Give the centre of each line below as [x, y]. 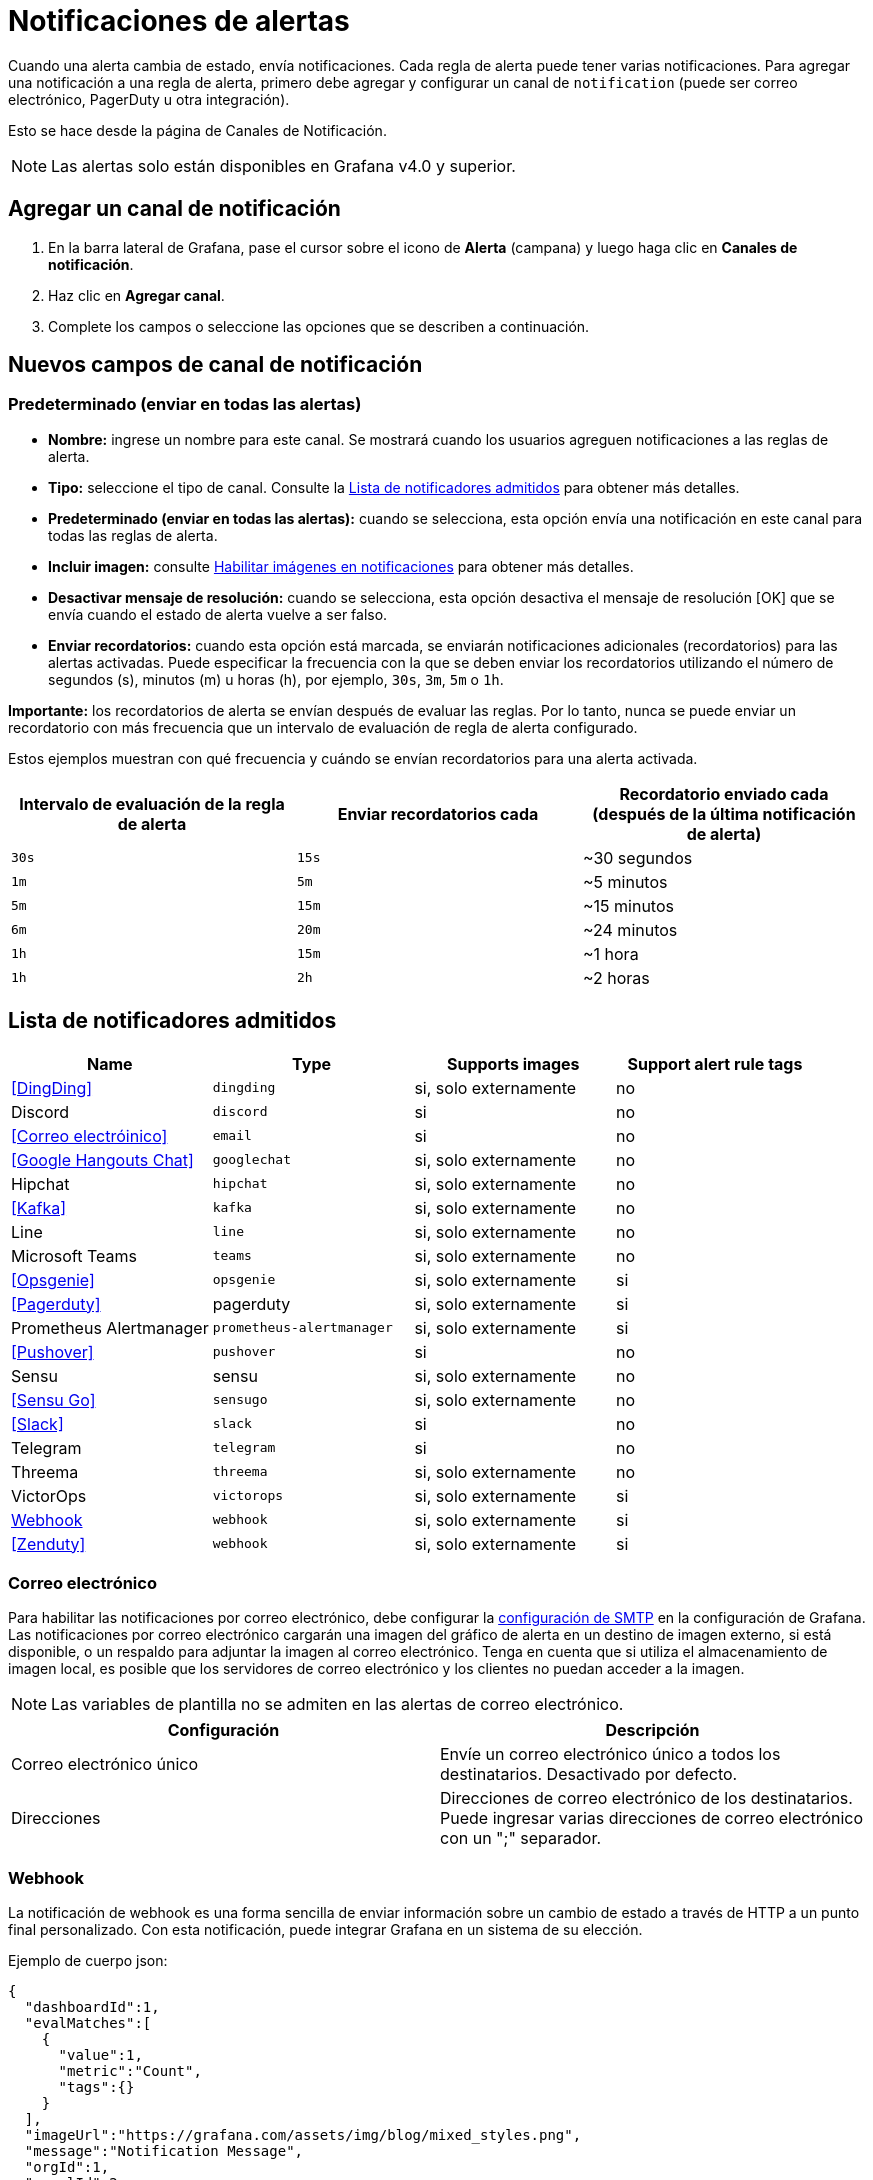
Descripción [652, 1730]
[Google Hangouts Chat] [102, 1159]
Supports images [513, 1063]
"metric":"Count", [130, 2071]
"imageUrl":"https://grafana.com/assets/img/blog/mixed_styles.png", [303, 2135]
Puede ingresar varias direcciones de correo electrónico [652, 1818]
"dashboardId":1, [92, 2007]
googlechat [251, 1160]
